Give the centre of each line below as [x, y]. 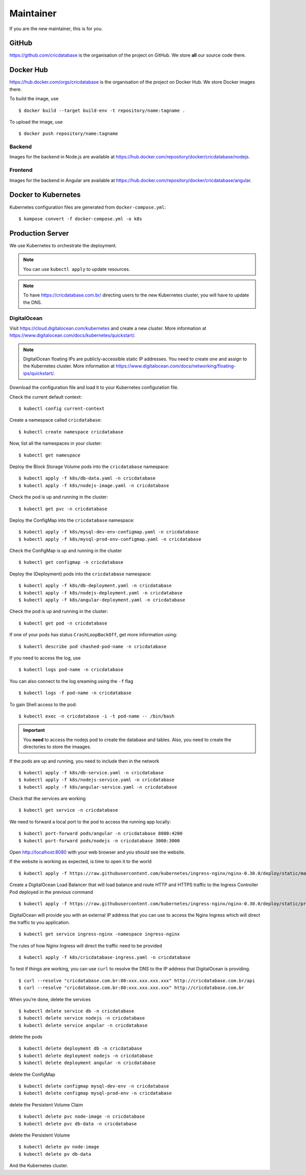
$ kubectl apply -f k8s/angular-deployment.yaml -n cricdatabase [102, 600]
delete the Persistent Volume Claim [46, 1104]
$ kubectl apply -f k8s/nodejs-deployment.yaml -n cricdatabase [101, 593]
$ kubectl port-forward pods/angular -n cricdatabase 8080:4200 [101, 834]
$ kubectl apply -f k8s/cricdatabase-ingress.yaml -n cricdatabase [105, 957]
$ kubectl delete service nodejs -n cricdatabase [82, 1018]
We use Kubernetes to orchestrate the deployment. [63, 245]
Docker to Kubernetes [45, 195]
